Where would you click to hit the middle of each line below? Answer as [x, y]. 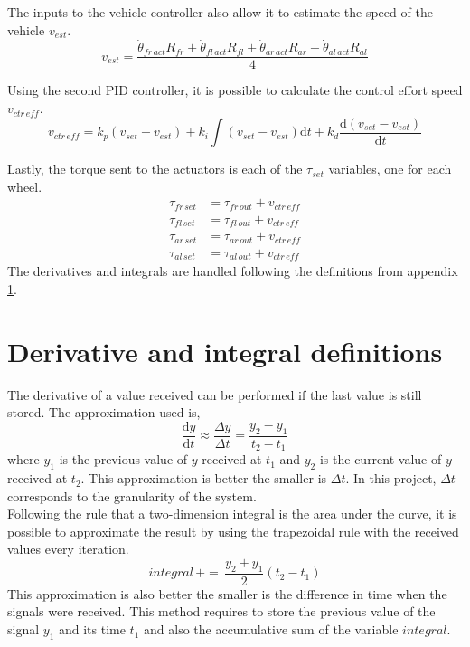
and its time [92, 629]
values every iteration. [68, 549]
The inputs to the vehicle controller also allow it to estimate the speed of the [220, 12]
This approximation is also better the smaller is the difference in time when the [227, 593]
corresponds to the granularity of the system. [132, 495]
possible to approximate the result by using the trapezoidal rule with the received [233, 531]
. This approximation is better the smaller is [204, 478]
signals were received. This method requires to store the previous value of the [221, 611]
